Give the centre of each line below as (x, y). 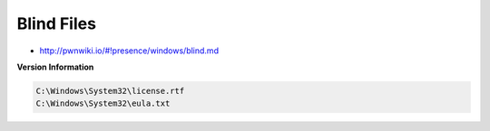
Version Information (55, 67)
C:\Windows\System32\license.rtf (110, 91)
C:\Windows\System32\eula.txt (103, 103)
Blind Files (57, 23)
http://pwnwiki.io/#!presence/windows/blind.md (129, 51)
